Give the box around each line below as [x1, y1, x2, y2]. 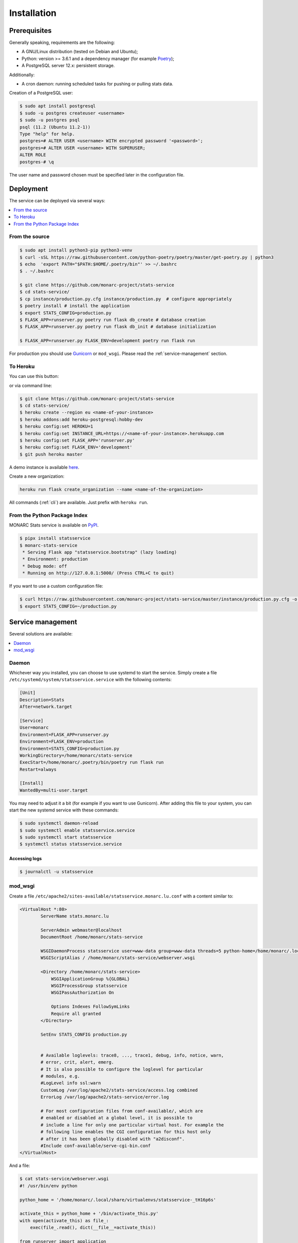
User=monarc [19, 725, 49, 730]
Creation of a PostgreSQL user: [9, 90, 73, 96]
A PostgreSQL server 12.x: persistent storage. [21, 63, 115, 69]
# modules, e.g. [40, 1073, 80, 1079]
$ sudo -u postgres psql [19, 117, 80, 123]
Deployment [9, 184, 48, 193]
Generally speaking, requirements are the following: [9, 40, 115, 46]
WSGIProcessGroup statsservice [51, 983, 128, 988]
